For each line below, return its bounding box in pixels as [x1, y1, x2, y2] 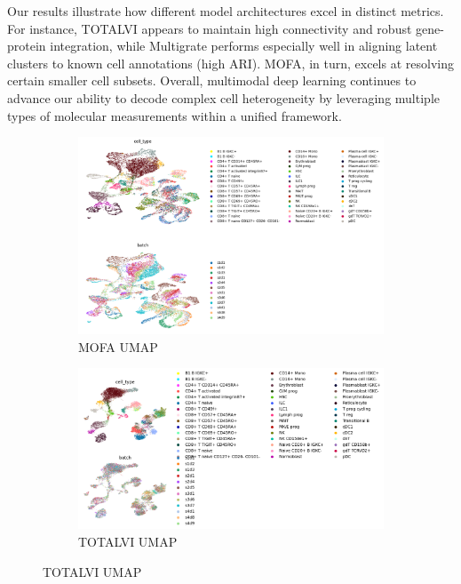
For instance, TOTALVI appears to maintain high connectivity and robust [7, 19, 412, 37]
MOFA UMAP [78, 337, 158, 356]
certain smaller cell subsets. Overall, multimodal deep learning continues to [7, 71, 417, 90]
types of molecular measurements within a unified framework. [7, 106, 342, 124]
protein [7, 36, 46, 55]
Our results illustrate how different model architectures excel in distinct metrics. [7, 2, 444, 20]
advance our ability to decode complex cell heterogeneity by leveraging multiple [7, 88, 440, 107]
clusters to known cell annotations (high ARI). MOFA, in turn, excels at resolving [7, 53, 454, 72]
